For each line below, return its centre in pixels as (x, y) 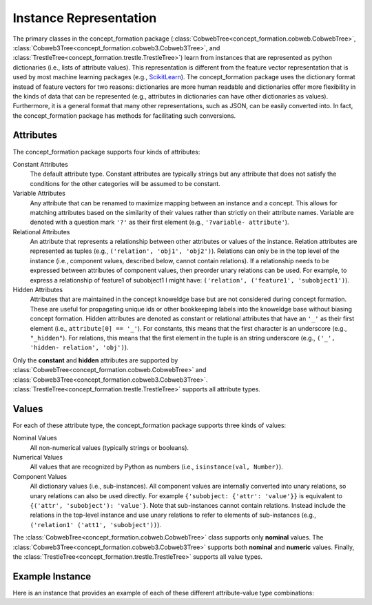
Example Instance (52, 576)
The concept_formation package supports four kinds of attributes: (106, 152)
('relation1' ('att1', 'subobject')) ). (96, 524)
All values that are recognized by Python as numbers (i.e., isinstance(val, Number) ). (157, 467)
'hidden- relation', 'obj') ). (79, 347)
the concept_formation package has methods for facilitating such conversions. (124, 115)
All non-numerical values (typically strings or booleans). (110, 447)
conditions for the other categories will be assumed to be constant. (125, 183)
